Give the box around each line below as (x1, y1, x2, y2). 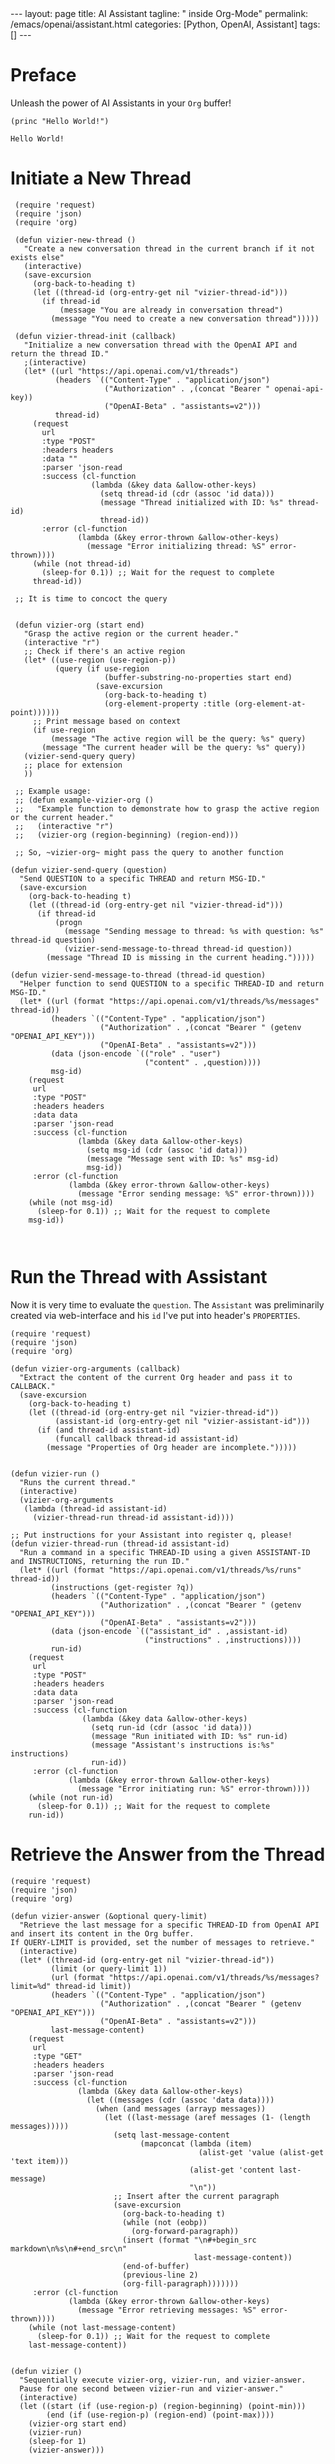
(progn (54, 917, 83, 927)
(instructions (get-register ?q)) (50, 1582, 195, 1592)
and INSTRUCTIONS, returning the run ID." (10, 1556, 190, 1566)
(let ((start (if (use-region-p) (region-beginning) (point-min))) (19, 2401, 307, 2411)
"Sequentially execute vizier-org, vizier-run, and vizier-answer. (19, 2375, 307, 2385)
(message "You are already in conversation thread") (59, 305, 284, 315)
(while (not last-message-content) (28, 2322, 177, 2332)
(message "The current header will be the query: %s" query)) (41, 742, 307, 752)
